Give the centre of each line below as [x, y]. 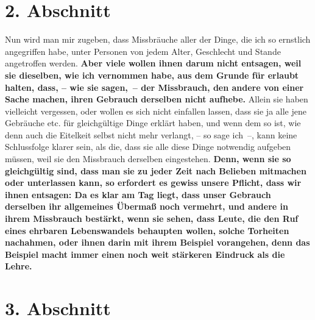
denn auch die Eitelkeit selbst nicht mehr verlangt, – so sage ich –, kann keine [151, 134]
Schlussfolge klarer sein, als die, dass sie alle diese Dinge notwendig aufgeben [148, 147]
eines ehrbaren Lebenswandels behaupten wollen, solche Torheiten [147, 230]
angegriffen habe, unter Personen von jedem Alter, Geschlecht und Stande [143, 51]
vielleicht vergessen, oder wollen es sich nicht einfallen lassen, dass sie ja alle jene [156, 111]
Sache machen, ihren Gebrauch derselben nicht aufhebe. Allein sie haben [157, 99]
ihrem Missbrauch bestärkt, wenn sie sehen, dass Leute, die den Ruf [152, 219]
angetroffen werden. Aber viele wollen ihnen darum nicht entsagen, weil [153, 63]
